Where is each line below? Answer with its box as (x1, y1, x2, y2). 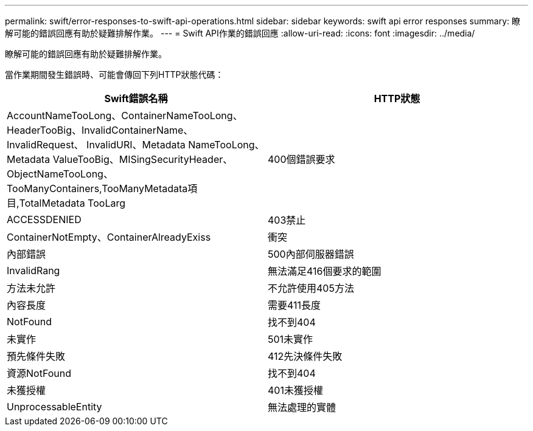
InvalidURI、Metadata (86, 139, 186, 151)
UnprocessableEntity (7, 401, 102, 413)
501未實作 (268, 333, 313, 345)
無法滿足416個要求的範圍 (268, 265, 381, 277)
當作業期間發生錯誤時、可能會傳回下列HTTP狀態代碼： (5, 69, 224, 80)
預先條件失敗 (7, 350, 66, 362)
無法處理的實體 (268, 401, 336, 413)
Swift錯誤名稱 (104, 92, 168, 105)
